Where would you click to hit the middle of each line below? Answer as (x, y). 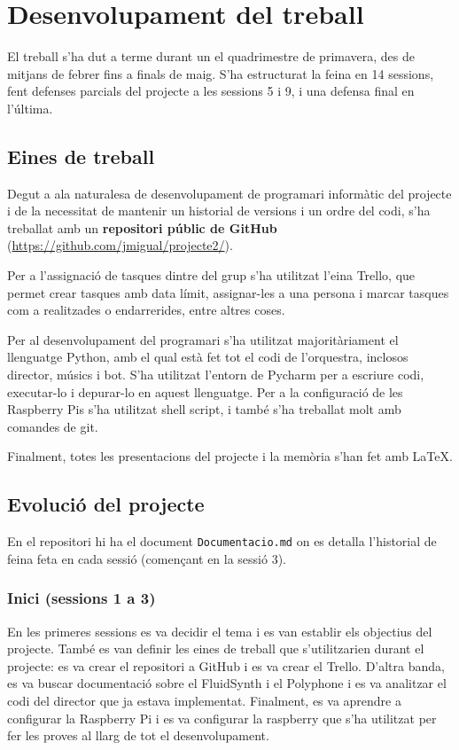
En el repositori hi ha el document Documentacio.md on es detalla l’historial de (222, 541)
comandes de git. (53, 426)
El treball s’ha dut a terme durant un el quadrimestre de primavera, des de (211, 56)
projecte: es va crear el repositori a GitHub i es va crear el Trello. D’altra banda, (226, 665)
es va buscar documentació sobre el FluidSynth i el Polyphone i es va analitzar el (227, 683)
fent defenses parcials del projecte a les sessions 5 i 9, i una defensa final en (211, 91)
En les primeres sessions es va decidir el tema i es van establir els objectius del (220, 631)
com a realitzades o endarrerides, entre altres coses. (146, 310)
